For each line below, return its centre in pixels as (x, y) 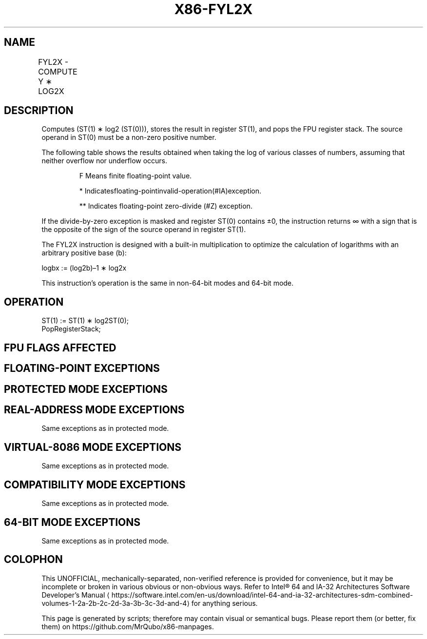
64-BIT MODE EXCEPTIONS (72, 522)
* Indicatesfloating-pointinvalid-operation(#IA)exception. (170, 191)
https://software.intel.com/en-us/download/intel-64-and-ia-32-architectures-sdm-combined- (262, 595)
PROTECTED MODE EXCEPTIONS (86, 389)
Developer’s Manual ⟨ (76, 595)
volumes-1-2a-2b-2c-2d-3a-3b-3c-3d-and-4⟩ (116, 603)
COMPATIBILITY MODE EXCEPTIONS (95, 484)
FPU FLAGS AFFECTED (60, 348)
